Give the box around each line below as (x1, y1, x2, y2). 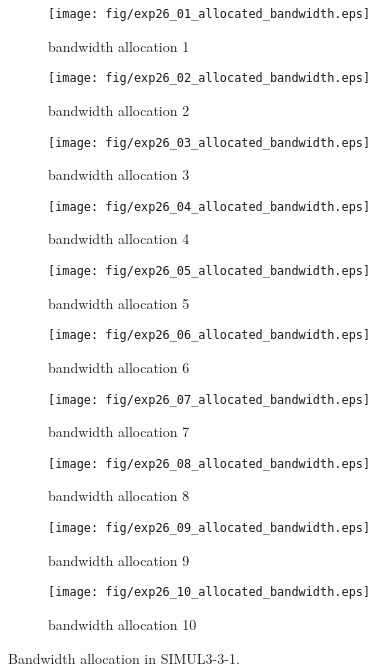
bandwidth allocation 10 (48, 613, 197, 634)
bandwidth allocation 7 (48, 421, 190, 442)
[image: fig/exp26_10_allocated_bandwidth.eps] (48, 585, 371, 600)
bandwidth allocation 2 (48, 99, 190, 120)
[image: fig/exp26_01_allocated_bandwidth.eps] (48, 7, 371, 21)
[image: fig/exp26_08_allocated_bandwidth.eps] (48, 456, 371, 471)
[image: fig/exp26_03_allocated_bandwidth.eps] (48, 135, 371, 150)
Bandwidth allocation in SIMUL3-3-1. (8, 647, 240, 668)
